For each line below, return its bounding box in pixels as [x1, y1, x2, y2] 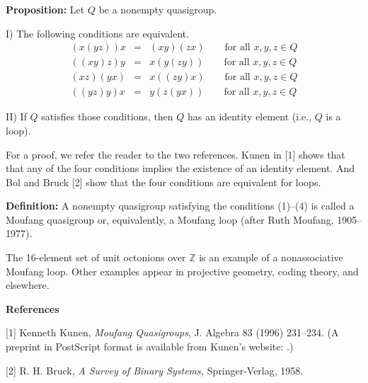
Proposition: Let [6, 2, 85, 16]
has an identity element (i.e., [188, 109, 312, 124]
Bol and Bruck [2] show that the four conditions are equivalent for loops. [6, 174, 321, 189]
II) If [6, 109, 27, 124]
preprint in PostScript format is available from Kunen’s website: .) [6, 339, 294, 354]
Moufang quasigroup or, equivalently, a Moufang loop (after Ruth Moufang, [6, 212, 334, 227]
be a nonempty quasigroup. [98, 2, 217, 16]
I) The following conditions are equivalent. [6, 25, 190, 40]
